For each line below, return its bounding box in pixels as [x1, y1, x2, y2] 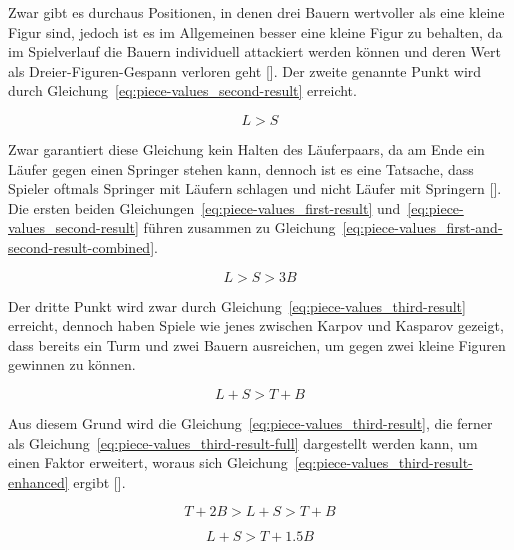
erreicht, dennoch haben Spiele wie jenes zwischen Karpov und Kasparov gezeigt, [8, 315, 504, 336]
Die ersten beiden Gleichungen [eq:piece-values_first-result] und [8, 197, 401, 218]
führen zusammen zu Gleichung [143, 217, 336, 238]
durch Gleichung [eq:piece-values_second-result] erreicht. [8, 80, 357, 101]
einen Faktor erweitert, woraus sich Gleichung [8, 452, 288, 473]
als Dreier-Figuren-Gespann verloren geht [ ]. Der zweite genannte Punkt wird [8, 60, 482, 81]
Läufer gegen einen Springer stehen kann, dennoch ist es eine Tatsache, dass [8, 158, 474, 179]
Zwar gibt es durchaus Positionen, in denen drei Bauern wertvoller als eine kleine [8, 2, 505, 22]
